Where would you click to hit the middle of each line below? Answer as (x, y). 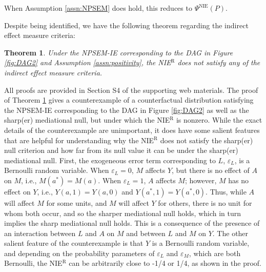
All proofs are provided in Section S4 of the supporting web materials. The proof (131, 90)
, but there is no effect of (211, 170)
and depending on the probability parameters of (79, 253)
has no (239, 180)
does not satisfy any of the (219, 62)
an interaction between (40, 233)
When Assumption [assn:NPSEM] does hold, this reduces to (98, 8)
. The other (230, 233)
